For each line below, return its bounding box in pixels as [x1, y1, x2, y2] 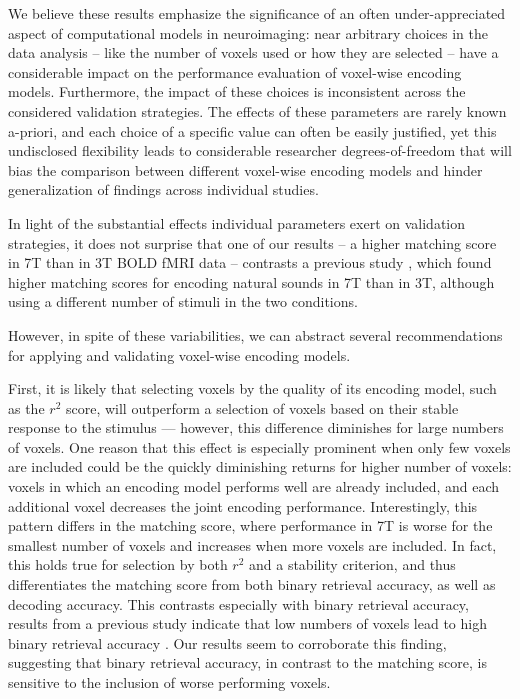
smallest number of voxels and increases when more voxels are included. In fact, [8, 534, 497, 555]
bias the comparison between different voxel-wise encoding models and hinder [8, 159, 483, 180]
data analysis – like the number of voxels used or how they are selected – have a [8, 42, 499, 63]
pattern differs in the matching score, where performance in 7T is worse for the [8, 515, 493, 536]
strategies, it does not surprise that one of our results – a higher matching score [8, 232, 497, 253]
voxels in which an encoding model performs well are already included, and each [8, 476, 500, 497]
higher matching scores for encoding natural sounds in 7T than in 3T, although [8, 271, 495, 292]
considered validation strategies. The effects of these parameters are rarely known [8, 100, 507, 121]
